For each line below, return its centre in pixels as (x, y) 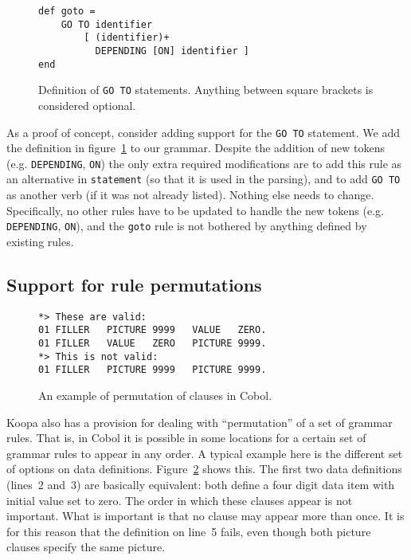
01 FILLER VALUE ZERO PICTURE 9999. (153, 344)
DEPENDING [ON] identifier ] (172, 51)
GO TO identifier (107, 24)
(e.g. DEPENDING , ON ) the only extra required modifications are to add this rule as (204, 163)
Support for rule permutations (134, 284)
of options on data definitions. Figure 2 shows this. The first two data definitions (204, 469)
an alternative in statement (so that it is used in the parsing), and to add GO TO (204, 179)
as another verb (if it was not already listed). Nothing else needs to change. (190, 195)
